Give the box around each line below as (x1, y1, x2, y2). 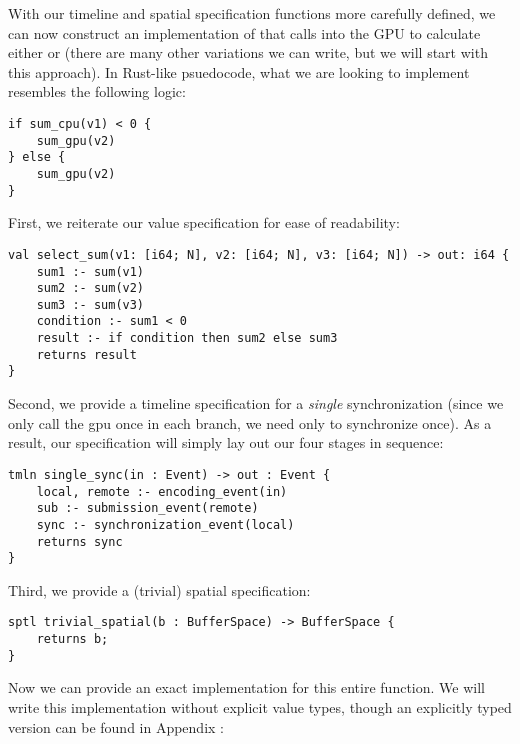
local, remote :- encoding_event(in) (36, 484, 288, 499)
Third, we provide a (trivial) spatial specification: (8, 579, 311, 600)
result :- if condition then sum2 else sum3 (36, 331, 338, 346)
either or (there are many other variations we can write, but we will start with (8, 42, 488, 63)
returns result (36, 347, 137, 362)
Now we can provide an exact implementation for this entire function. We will (8, 677, 485, 698)
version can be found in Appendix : (8, 716, 224, 737)
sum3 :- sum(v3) (36, 297, 145, 312)
